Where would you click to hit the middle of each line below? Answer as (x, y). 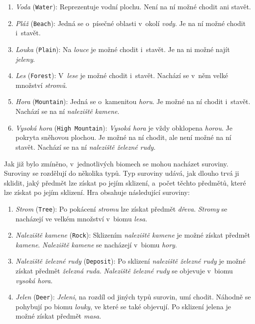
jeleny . (25, 59)
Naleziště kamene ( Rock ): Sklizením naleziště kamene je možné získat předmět (133, 235)
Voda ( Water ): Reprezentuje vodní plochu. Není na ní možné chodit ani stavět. (133, 6)
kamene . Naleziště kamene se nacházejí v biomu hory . (96, 244)
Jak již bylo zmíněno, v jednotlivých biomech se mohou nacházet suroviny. (116, 163)
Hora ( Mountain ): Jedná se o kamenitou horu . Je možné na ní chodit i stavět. (133, 101)
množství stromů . (41, 85)
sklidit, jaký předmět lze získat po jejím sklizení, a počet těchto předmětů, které (125, 182)
